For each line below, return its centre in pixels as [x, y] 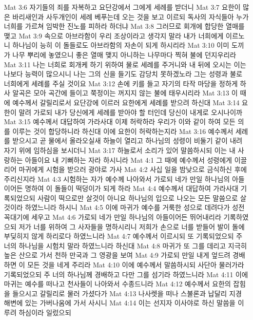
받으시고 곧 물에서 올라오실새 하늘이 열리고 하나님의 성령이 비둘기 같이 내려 [127, 141]
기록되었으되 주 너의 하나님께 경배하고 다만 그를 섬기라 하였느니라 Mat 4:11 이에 [126, 274]
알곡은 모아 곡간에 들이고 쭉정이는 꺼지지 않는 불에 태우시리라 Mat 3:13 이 [125, 93]
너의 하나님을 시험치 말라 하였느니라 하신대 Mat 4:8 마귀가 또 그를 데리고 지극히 [126, 245]
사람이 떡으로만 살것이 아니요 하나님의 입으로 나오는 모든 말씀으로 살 [142, 198]
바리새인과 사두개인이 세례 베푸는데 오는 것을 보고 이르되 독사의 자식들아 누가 [131, 16]
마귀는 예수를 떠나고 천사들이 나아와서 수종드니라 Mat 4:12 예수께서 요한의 [117, 284]
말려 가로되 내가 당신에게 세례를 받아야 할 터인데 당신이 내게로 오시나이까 [131, 112]
